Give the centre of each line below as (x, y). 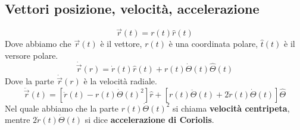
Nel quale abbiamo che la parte (62, 108)
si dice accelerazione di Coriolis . (149, 120)
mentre (18, 120)
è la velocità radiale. (120, 81)
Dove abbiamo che (38, 44)
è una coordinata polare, (213, 44)
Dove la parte (29, 81)
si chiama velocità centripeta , (231, 108)
